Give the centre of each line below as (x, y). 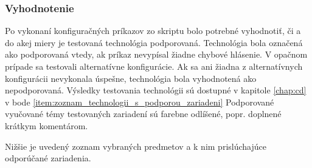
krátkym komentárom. (47, 125)
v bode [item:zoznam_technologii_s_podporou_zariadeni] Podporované (140, 102)
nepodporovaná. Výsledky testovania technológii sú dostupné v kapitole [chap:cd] (156, 90)
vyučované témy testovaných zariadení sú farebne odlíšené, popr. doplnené (143, 114)
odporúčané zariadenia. (48, 158)
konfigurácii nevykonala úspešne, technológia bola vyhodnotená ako (131, 78)
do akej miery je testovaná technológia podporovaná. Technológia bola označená (154, 42)
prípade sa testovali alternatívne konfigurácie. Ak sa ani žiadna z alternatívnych (154, 66)
